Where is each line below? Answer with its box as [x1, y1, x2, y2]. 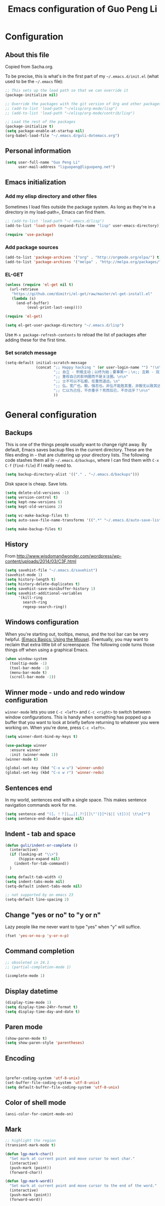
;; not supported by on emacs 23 [5, 893, 74, 898]
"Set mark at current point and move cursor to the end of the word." [9, 1183, 157, 1188]
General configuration [5, 409, 97, 420]
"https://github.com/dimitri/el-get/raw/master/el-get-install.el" [11, 291, 153, 296]
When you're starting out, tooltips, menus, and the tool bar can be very [5, 631, 149, 637]
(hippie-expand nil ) [18, 857, 60, 862]
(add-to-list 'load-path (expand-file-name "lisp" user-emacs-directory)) [5, 223, 162, 228]
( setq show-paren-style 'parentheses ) [5, 1040, 84, 1046]
